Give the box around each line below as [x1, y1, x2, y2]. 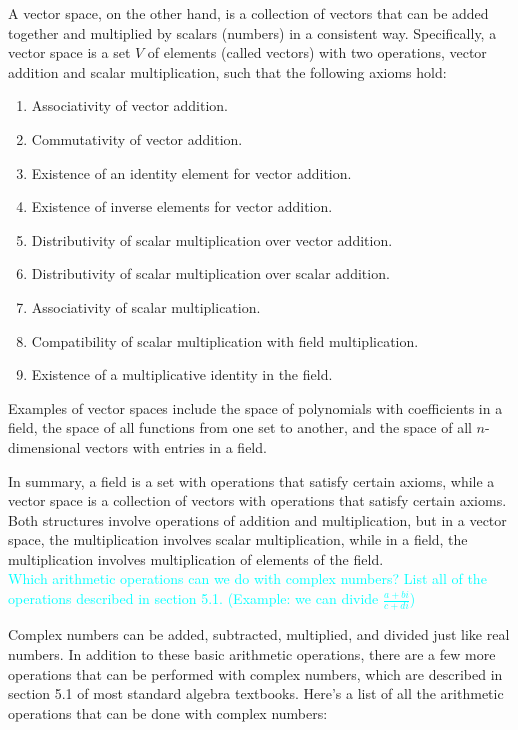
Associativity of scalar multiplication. [31, 296, 261, 317]
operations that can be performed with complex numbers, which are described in [8, 663, 503, 684]
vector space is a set [8, 42, 131, 63]
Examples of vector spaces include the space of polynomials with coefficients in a [8, 397, 503, 418]
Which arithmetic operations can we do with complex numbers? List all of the [8, 568, 487, 589]
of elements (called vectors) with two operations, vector [147, 42, 487, 63]
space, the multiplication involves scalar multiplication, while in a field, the [8, 529, 468, 550]
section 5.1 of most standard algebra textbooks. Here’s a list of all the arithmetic [8, 683, 504, 704]
